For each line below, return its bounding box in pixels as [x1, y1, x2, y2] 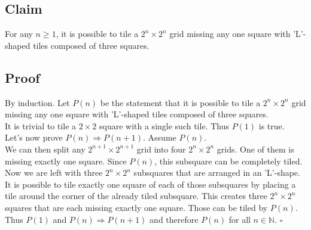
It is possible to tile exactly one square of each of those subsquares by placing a [5, 178, 296, 190]
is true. [258, 119, 285, 132]
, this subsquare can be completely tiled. [154, 154, 303, 167]
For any [5, 27, 33, 40]
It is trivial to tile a [5, 119, 77, 132]
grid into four [136, 142, 186, 155]
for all [228, 213, 251, 225]
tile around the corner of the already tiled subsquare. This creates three [5, 189, 267, 202]
